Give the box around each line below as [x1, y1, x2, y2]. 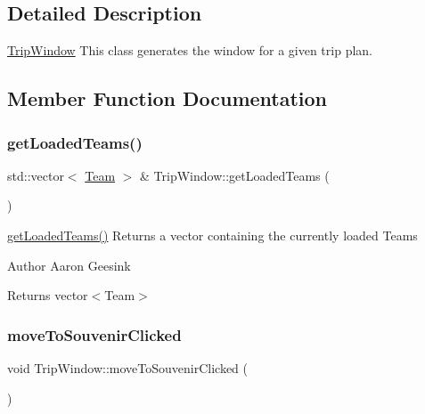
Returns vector [7, 286, 88, 304]
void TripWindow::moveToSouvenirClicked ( [7, 358, 249, 377]
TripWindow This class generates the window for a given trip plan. [7, 41, 372, 60]
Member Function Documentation [7, 85, 328, 112]
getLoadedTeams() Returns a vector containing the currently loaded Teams [7, 225, 418, 244]
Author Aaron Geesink [7, 256, 131, 274]
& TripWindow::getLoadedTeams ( [140, 166, 330, 184]
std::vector [7, 166, 64, 184]
